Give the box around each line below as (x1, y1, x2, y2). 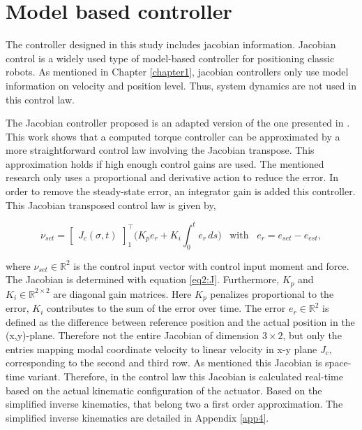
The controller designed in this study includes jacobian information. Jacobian (6, 37, 336, 52)
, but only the (282, 328, 342, 343)
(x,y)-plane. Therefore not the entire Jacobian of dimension (6, 328, 259, 343)
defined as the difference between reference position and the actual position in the (6, 314, 355, 329)
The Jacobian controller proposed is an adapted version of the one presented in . (6, 115, 350, 130)
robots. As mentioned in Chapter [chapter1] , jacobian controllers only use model (6, 64, 349, 79)
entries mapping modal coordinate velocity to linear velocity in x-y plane (6, 341, 317, 356)
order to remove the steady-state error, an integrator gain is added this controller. (6, 184, 356, 199)
